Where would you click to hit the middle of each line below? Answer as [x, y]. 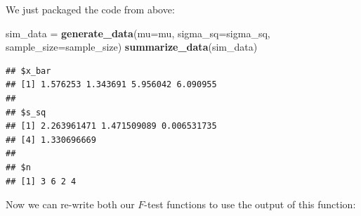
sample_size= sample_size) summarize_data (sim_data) [132, 47]
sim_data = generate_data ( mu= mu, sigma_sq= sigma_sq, [138, 33]
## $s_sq [26, 112]
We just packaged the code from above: [90, 9]
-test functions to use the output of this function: [250, 204]
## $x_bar [28, 71]
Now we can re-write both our [70, 204]
